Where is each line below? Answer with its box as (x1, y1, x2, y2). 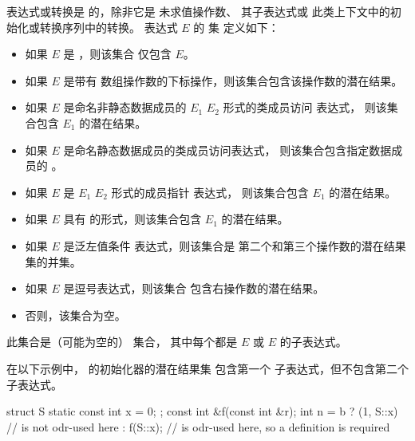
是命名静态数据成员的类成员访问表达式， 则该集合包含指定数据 (63, 141, 392, 158)
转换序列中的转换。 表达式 (39, 18, 178, 35)
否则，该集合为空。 (25, 306, 126, 323)
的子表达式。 (279, 333, 347, 350)
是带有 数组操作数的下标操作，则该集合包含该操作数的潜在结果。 (63, 72, 403, 89)
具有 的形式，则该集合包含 (63, 211, 202, 227)
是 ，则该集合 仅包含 (63, 45, 172, 62)
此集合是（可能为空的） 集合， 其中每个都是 (6, 333, 238, 350)
